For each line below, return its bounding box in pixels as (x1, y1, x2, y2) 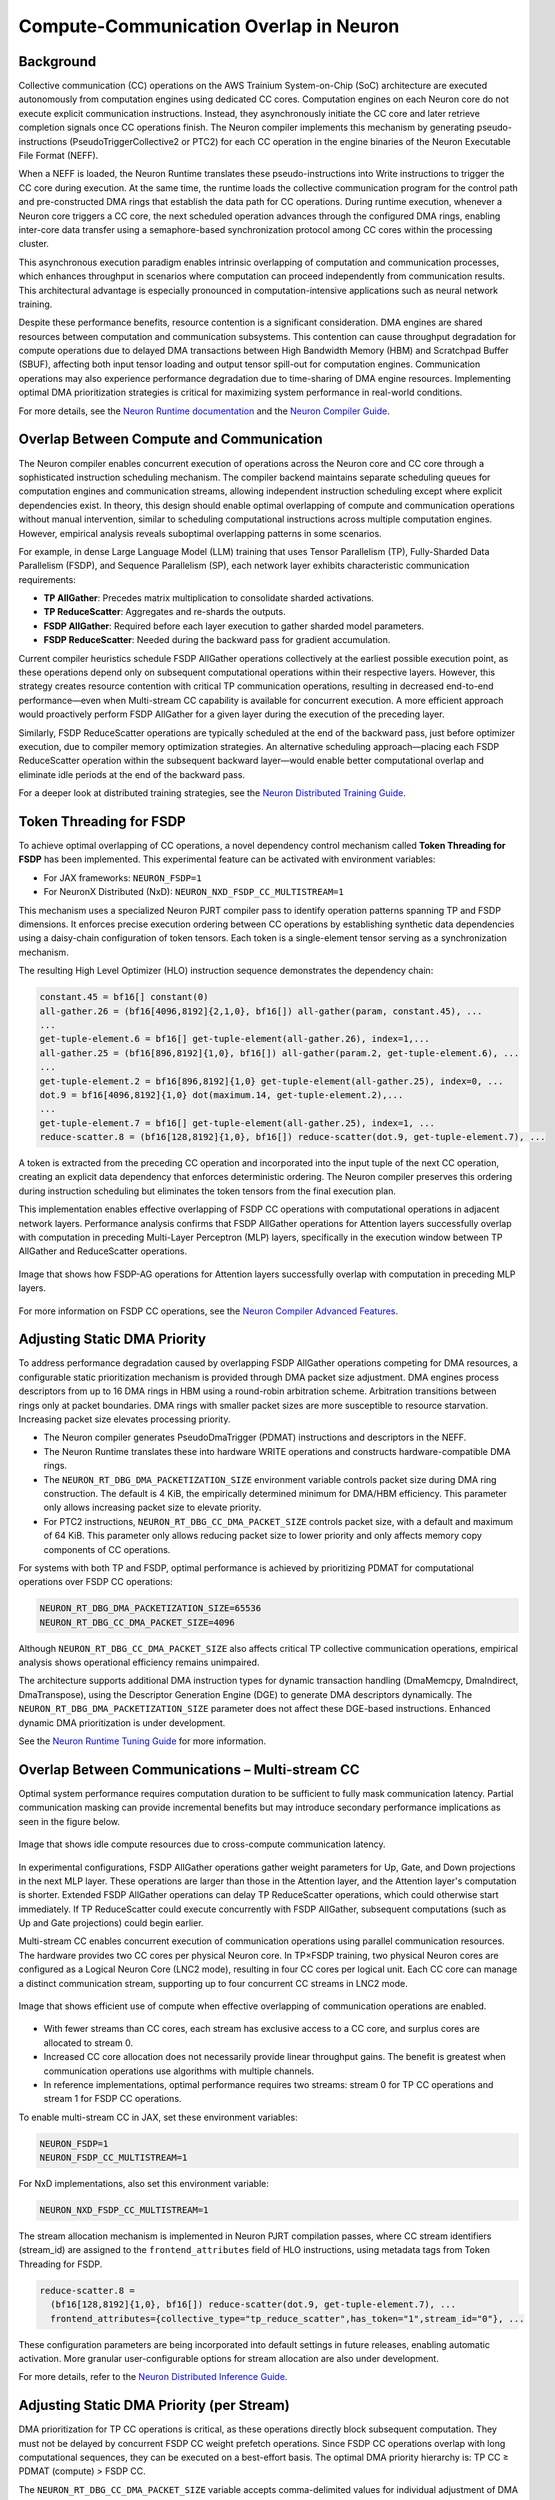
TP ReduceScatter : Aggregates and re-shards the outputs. (43, 606, 286, 618)
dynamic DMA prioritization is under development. (18, 1716, 226, 1729)
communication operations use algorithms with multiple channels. (43, 2065, 315, 2077)
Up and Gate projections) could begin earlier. (18, 1917, 204, 1929)
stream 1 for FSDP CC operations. (43, 2093, 182, 2105)
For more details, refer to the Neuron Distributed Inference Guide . (18, 2371, 288, 2383)
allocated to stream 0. (43, 2036, 134, 2049)
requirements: (18, 573, 77, 585)
